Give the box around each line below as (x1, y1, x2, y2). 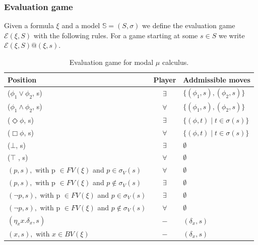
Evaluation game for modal (69, 57, 154, 67)
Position (8, 74, 37, 85)
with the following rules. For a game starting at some (33, 30, 198, 40)
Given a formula (4, 20, 54, 31)
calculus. (162, 57, 189, 67)
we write (218, 30, 245, 40)
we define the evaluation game (142, 20, 235, 31)
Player (153, 74, 176, 85)
